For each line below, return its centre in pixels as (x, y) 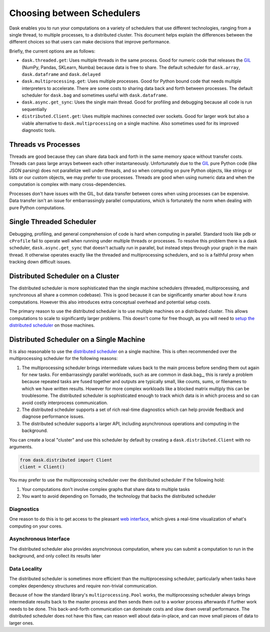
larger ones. (22, 623)
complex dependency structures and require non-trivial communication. (83, 585)
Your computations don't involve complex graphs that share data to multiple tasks (106, 489)
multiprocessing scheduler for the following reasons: (63, 358)
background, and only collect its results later (55, 556)
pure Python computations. (37, 207)
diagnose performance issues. (53, 416)
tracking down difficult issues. (40, 262)
